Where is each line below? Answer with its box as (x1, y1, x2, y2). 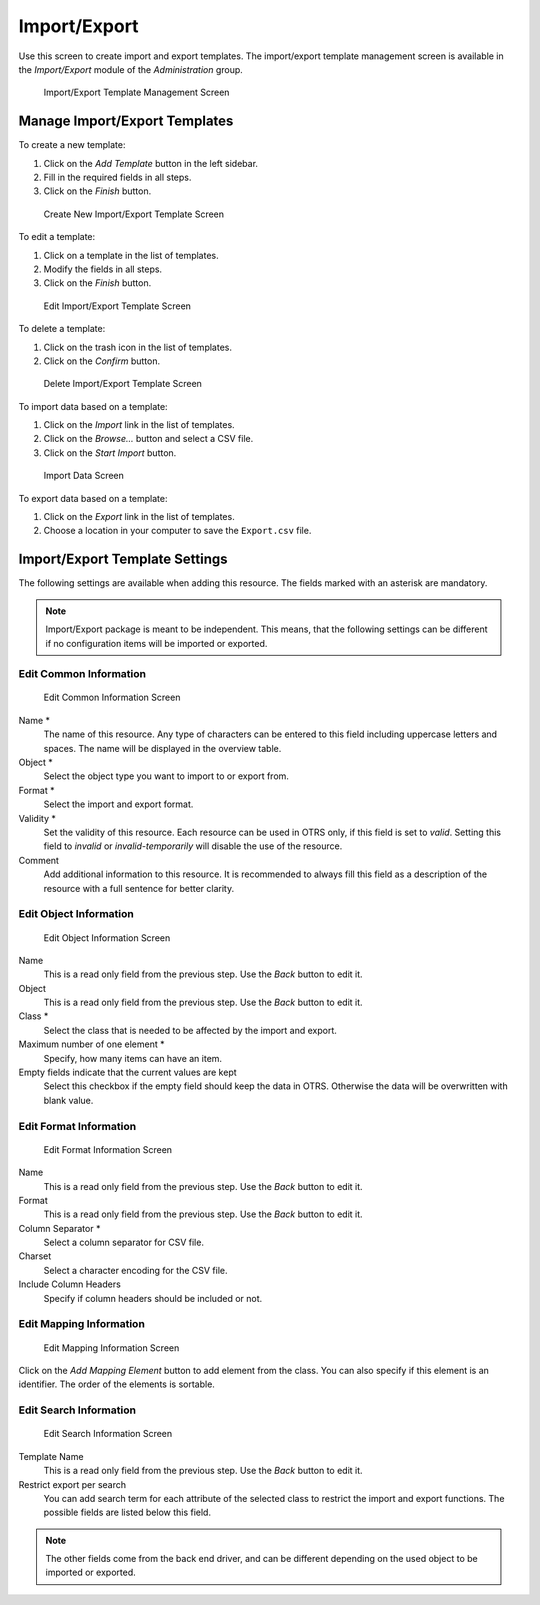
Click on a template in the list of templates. (43, 249, 219, 261)
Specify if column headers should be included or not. (43, 1292, 263, 1304)
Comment (18, 854, 60, 866)
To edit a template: (18, 231, 96, 243)
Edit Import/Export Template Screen (43, 300, 192, 312)
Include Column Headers (18, 1278, 122, 1290)
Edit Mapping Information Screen (43, 1341, 180, 1354)
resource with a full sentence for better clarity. (43, 882, 235, 894)
